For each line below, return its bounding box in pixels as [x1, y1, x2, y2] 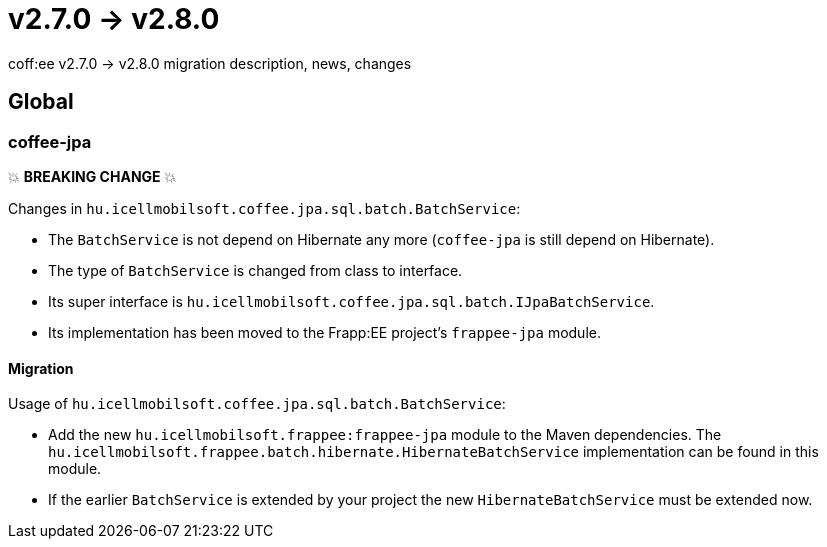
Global [8, 89, 74, 115]
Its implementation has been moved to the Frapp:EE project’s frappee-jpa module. [48, 323, 601, 341]
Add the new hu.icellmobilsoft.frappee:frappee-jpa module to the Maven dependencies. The [48, 426, 722, 444]
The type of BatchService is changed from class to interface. [48, 261, 463, 279]
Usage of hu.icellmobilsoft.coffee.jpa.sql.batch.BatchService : [8, 395, 506, 413]
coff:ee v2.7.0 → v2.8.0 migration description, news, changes [8, 54, 412, 72]
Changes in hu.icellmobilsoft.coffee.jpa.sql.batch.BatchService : [8, 199, 521, 217]
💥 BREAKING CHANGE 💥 [8, 167, 177, 185]
